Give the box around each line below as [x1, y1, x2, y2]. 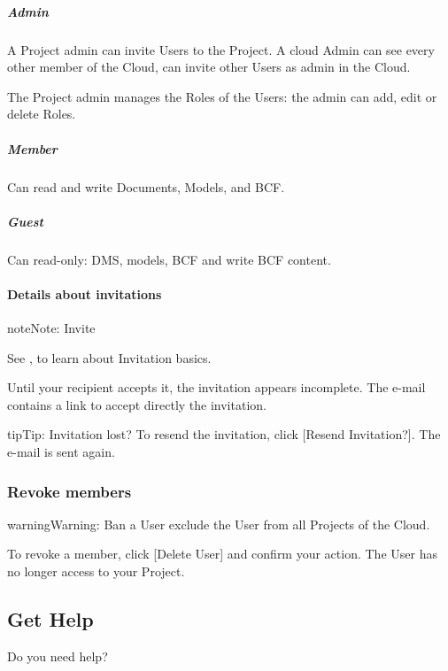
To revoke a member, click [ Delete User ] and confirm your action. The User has [7, 544, 437, 563]
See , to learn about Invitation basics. [7, 348, 212, 366]
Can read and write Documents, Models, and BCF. [7, 177, 285, 196]
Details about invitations [7, 284, 162, 303]
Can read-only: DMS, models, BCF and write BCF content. [7, 250, 331, 268]
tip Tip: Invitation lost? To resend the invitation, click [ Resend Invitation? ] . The [7, 425, 441, 443]
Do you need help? [7, 646, 108, 665]
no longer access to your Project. [7, 562, 185, 581]
